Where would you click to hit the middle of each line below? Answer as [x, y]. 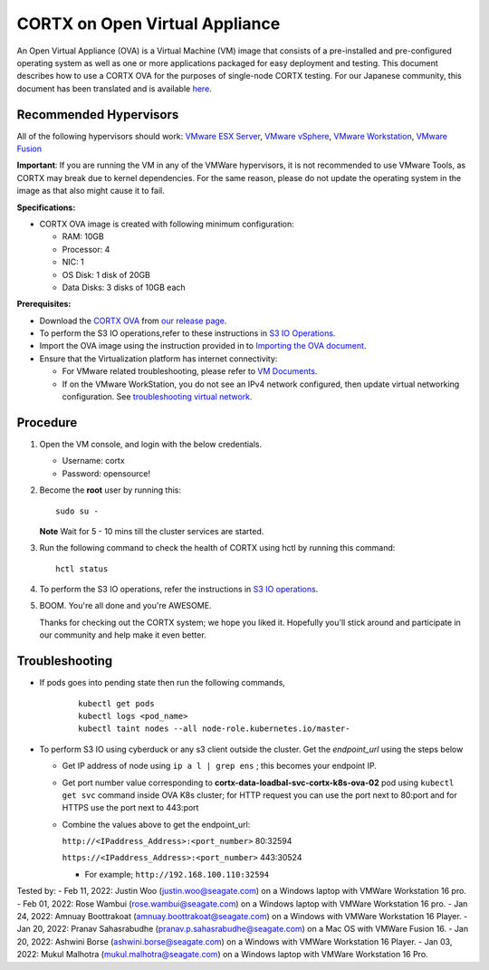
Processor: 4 [86, 249]
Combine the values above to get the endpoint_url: [156, 824]
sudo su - [77, 511]
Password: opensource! [106, 473]
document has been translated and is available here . [114, 88]
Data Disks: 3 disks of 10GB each [124, 287]
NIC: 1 [73, 262]
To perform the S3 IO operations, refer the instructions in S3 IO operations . [179, 590]
